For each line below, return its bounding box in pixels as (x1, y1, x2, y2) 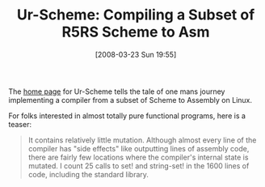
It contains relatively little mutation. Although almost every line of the (27, 135, 257, 145)
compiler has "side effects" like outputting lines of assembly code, (27, 143, 250, 153)
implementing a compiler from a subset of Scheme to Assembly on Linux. (8, 95, 253, 104)
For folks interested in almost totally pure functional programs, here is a (8, 111, 246, 121)
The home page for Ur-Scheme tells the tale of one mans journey (8, 87, 225, 96)
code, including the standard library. (27, 169, 149, 179)
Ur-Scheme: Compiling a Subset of (16, 6, 255, 24)
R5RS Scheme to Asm (61, 23, 210, 41)
